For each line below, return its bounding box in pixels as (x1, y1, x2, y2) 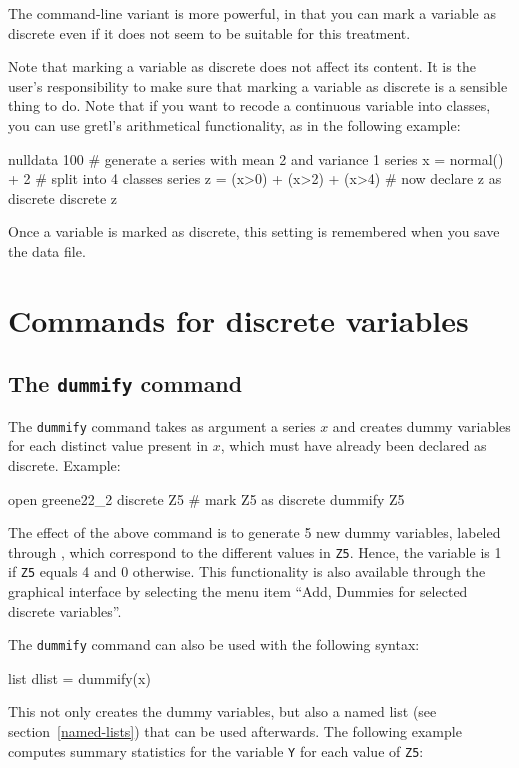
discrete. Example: (8, 454, 121, 475)
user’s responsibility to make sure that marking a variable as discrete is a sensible (8, 75, 508, 96)
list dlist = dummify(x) (8, 667, 151, 688)
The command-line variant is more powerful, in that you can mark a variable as (8, 3, 496, 23)
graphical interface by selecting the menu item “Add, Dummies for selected (8, 581, 468, 602)
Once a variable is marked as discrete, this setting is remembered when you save (8, 221, 500, 242)
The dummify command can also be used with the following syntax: (8, 634, 420, 655)
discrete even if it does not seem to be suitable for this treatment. (8, 22, 411, 43)
